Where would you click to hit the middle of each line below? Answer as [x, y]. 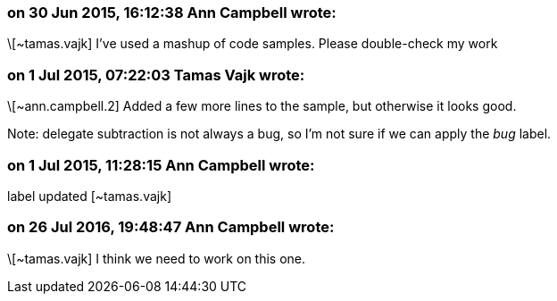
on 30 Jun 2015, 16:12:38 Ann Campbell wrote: [172, 13]
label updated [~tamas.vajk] [89, 196]
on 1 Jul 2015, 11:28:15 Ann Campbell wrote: [161, 165]
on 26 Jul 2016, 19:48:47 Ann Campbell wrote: [171, 227]
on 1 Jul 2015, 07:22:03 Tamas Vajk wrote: [156, 75]
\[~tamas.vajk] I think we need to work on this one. [157, 258]
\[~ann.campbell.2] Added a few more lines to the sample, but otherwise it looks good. [262, 106]
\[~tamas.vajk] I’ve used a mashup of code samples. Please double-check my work [253, 44]
